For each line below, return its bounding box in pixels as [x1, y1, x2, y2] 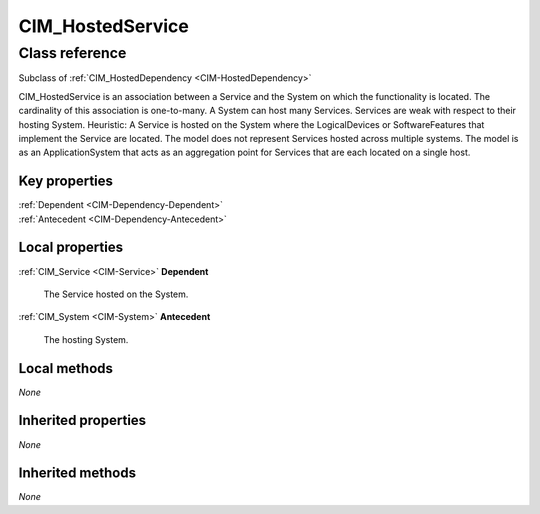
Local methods [18, 360, 114, 377]
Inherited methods [18, 465, 137, 482]
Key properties [18, 173, 114, 190]
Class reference [18, 44, 127, 62]
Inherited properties [18, 412, 147, 429]
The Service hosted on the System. [43, 288, 189, 300]
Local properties [18, 239, 124, 256]
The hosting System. [43, 333, 129, 345]
